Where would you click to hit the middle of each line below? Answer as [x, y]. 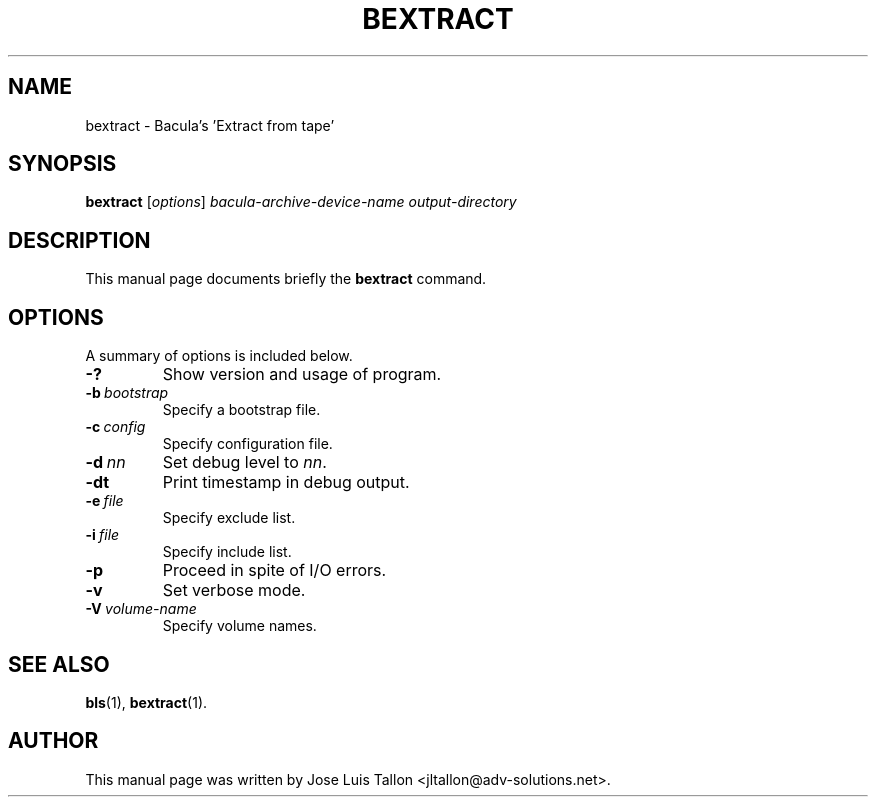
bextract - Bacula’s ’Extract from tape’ [210, 125]
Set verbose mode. [234, 590]
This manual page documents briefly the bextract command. [286, 279]
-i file [102, 535]
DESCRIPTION [79, 240]
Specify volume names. [239, 626]
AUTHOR [53, 741]
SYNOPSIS [62, 164]
